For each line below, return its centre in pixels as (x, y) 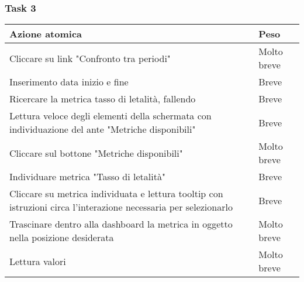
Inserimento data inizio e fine (69, 82)
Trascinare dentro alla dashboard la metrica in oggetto (121, 224)
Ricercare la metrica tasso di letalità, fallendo (103, 99)
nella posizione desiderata (62, 238)
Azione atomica (46, 34)
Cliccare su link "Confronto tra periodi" (90, 58)
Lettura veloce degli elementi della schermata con (110, 116)
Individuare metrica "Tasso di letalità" (87, 177)
